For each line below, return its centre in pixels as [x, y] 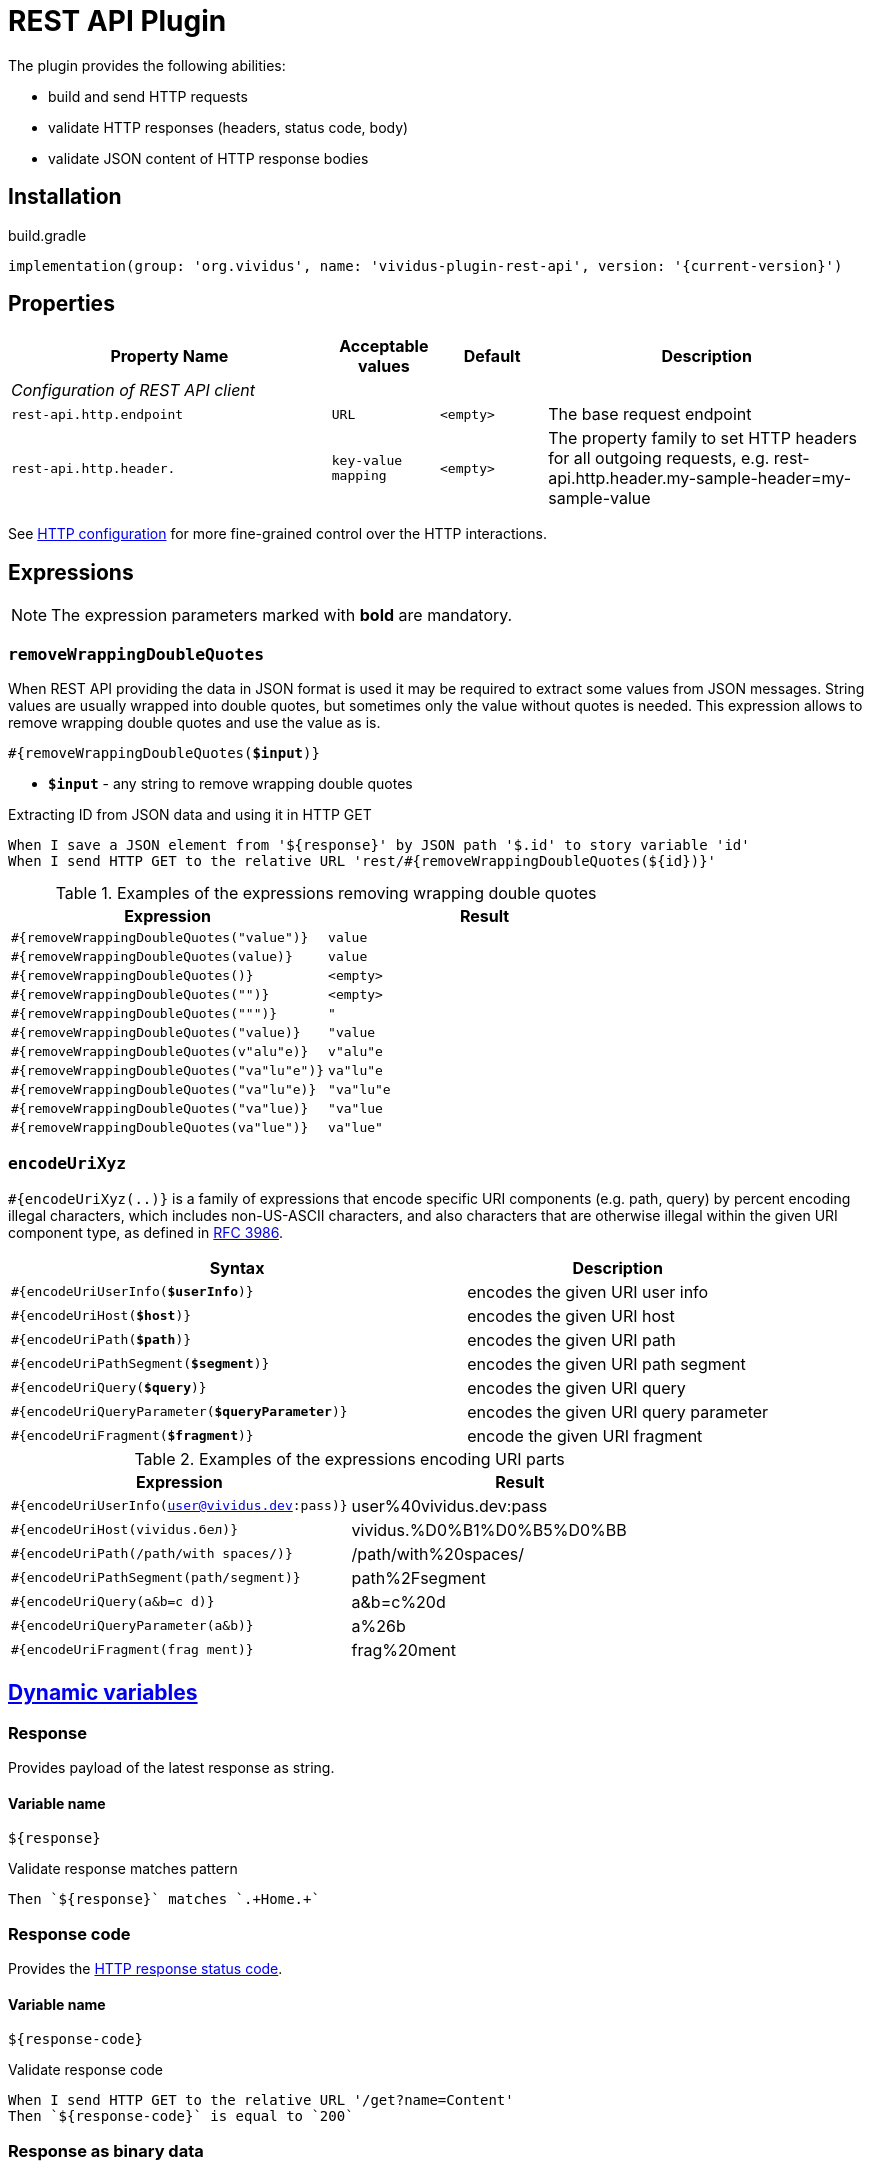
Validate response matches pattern [123, 1869]
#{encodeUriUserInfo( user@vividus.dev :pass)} [179, 1506]
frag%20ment [403, 1649]
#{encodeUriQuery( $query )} [109, 1388]
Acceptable [384, 346]
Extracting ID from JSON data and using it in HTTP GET [190, 815]
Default [492, 356]
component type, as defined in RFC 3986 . [145, 1232]
